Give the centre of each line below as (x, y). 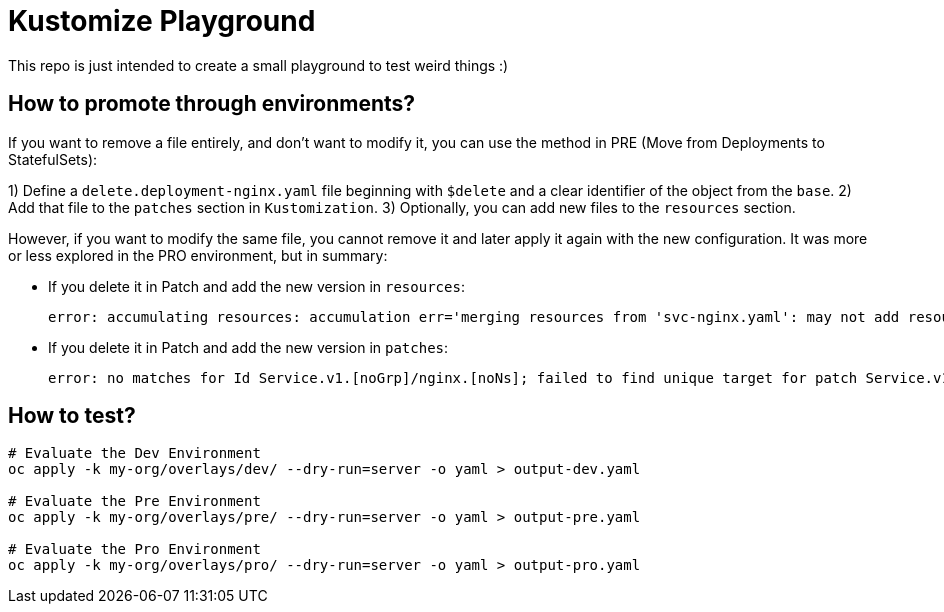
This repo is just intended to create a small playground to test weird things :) (258, 65)
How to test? (72, 416)
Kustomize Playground (162, 21)
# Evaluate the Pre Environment (134, 501)
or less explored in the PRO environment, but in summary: (198, 255)
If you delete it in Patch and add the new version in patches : (248, 347)
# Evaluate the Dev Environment (134, 453)
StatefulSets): (53, 159)
